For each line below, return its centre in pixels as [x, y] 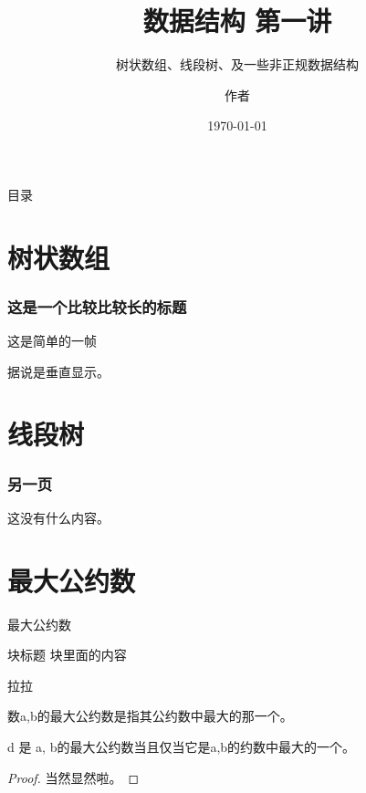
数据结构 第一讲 [237, 21]
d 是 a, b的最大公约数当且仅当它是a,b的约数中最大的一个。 [182, 746]
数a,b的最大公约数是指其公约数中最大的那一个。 [150, 716]
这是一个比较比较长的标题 [97, 306]
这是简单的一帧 [52, 341]
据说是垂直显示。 [58, 371]
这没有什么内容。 [58, 517]
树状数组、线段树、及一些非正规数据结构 [237, 64]
